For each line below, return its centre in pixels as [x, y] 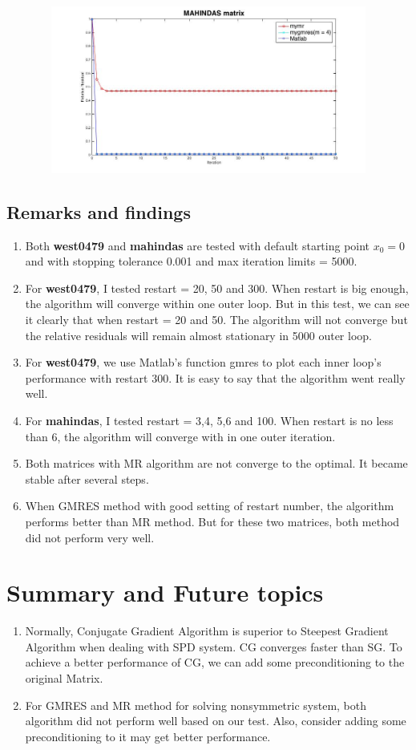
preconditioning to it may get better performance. [148, 736]
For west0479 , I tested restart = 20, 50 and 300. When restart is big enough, [217, 288]
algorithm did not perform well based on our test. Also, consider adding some [216, 721]
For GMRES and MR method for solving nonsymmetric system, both [196, 705]
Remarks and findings [99, 211]
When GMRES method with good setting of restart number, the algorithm [210, 506]
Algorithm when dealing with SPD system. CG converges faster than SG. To [214, 646]
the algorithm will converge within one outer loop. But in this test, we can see [217, 304]
